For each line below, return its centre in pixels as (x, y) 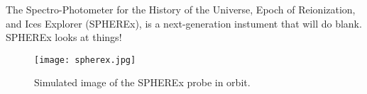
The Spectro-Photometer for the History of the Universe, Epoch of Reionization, (181, 9)
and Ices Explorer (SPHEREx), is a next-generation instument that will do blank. (184, 23)
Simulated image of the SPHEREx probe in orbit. (142, 82)
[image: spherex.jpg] (85, 60)
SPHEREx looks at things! (64, 37)
